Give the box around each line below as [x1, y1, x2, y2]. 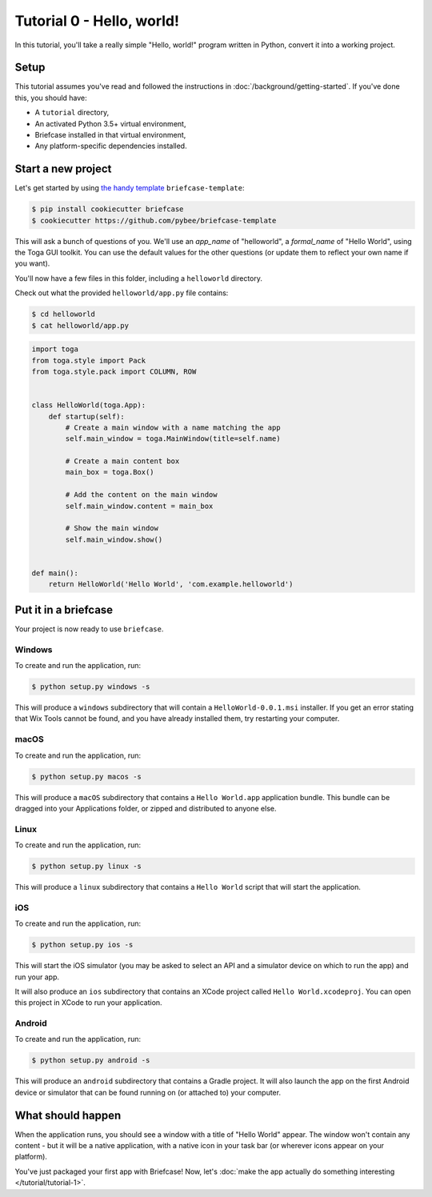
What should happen [14, 1108, 122, 1122]
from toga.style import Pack [31, 356, 146, 365]
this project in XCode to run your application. [14, 998, 163, 1007]
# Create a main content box [65, 457, 180, 466]
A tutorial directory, [34, 108, 110, 118]
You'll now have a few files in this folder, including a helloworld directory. [14, 273, 263, 283]
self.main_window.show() [65, 534, 163, 544]
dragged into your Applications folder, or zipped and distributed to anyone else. [14, 803, 277, 813]
